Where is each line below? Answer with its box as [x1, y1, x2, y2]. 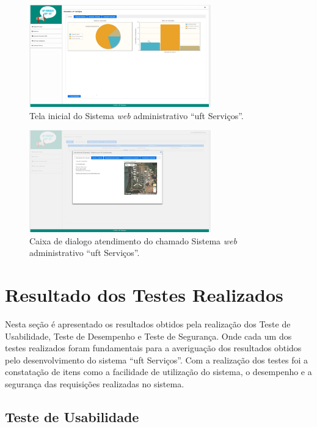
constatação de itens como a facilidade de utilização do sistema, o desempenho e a [5, 365, 312, 378]
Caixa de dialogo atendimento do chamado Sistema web [29, 234, 237, 247]
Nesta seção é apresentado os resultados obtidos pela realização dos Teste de [5, 317, 291, 330]
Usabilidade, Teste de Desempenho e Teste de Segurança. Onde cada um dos [5, 329, 292, 342]
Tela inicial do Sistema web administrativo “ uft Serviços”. [29, 109, 244, 122]
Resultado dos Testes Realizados [5, 282, 283, 307]
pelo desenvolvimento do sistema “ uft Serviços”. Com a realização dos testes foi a [5, 353, 308, 366]
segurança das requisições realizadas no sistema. [5, 377, 184, 390]
